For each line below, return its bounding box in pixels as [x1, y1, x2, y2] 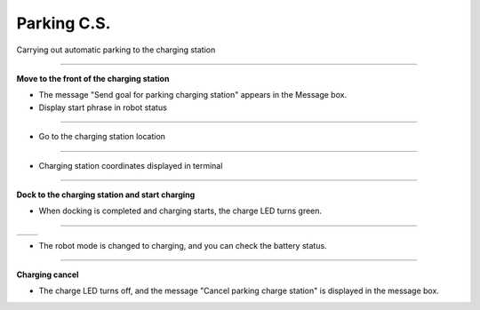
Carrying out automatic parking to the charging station [16, 44, 216, 55]
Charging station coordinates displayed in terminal [38, 160, 223, 171]
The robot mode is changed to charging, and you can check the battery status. [38, 240, 328, 250]
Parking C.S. [16, 13, 111, 33]
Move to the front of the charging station [16, 73, 170, 83]
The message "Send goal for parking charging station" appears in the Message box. [38, 90, 347, 100]
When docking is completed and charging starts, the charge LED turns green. [38, 205, 323, 217]
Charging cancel [16, 269, 79, 280]
